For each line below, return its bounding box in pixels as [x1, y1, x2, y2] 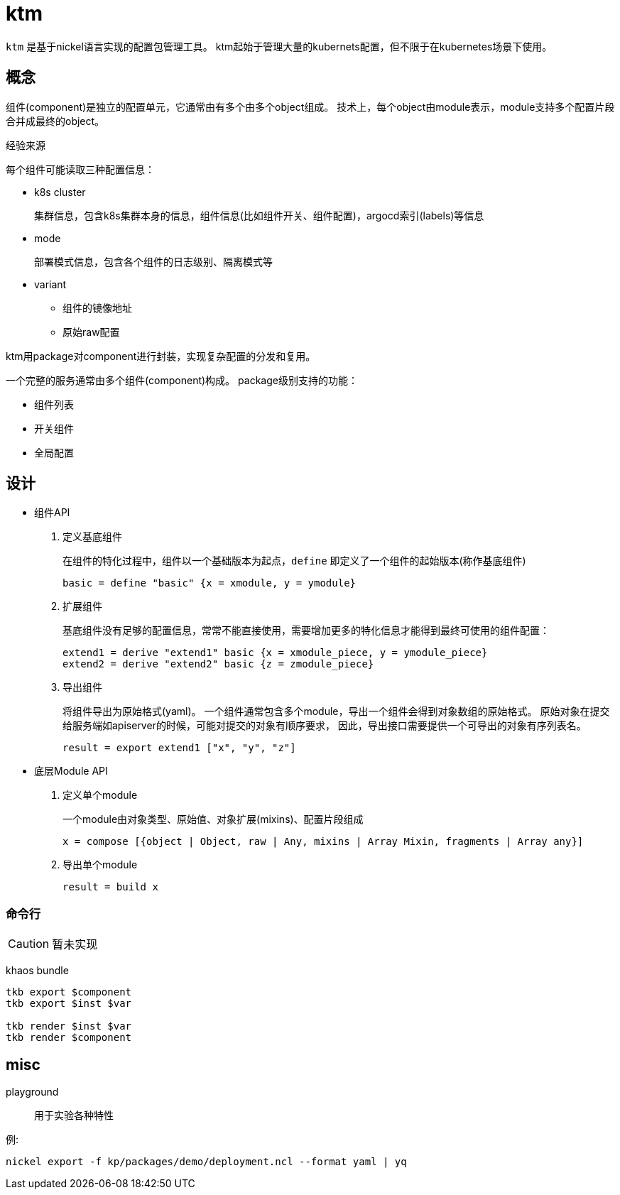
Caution [8, 937, 50, 951]
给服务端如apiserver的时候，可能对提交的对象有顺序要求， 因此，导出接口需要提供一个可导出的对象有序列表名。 [62, 719, 587, 732]
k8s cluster [34, 185, 86, 198]
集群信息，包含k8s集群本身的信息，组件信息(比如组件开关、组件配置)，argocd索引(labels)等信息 [34, 209, 484, 222]
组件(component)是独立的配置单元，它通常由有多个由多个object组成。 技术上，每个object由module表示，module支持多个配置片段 [6, 100, 615, 113]
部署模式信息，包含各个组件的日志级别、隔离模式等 [34, 255, 273, 268]
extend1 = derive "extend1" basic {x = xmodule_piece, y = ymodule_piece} [62, 647, 488, 659]
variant [34, 278, 67, 290]
